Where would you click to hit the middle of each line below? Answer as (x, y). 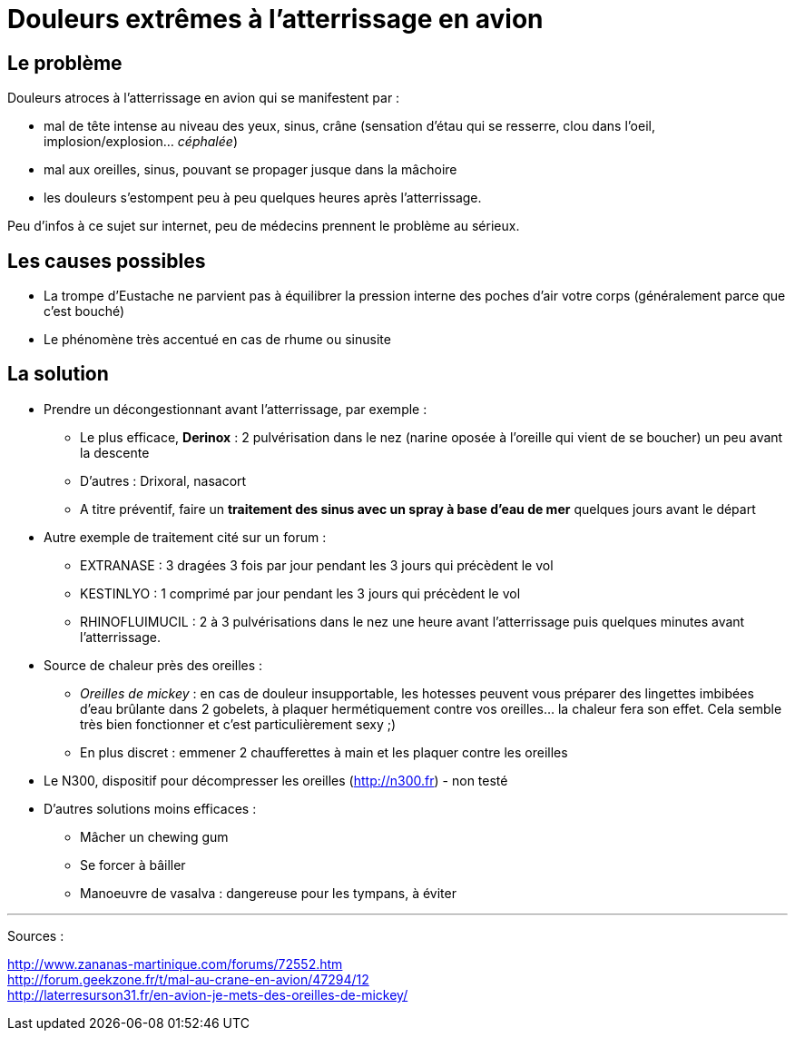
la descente (115, 452)
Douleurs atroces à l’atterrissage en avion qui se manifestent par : (204, 98)
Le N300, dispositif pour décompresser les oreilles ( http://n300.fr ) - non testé (276, 780)
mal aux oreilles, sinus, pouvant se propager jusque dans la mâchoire (250, 170)
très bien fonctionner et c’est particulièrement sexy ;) (238, 724)
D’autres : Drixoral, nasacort (163, 480)
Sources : (36, 935)
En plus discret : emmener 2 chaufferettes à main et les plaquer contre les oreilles (324, 752)
